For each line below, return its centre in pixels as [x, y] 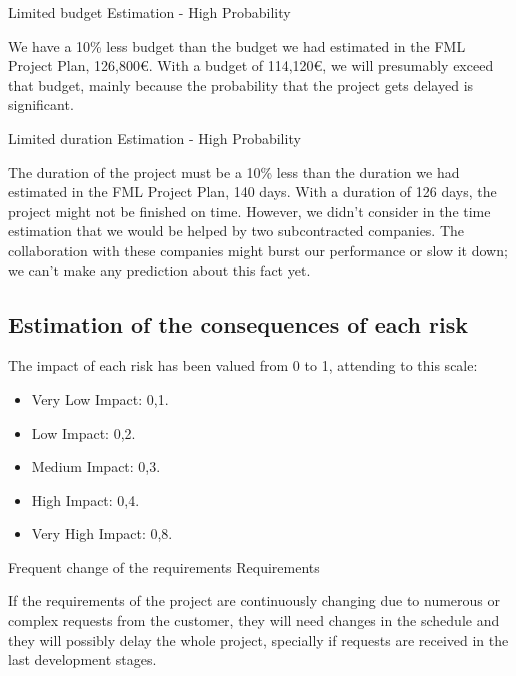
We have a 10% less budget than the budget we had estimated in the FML [237, 45]
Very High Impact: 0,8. [102, 533]
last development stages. [82, 659]
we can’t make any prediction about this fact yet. [159, 269]
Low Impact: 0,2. [83, 432]
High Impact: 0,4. [85, 499]
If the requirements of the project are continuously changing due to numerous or [254, 600]
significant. [41, 104]
